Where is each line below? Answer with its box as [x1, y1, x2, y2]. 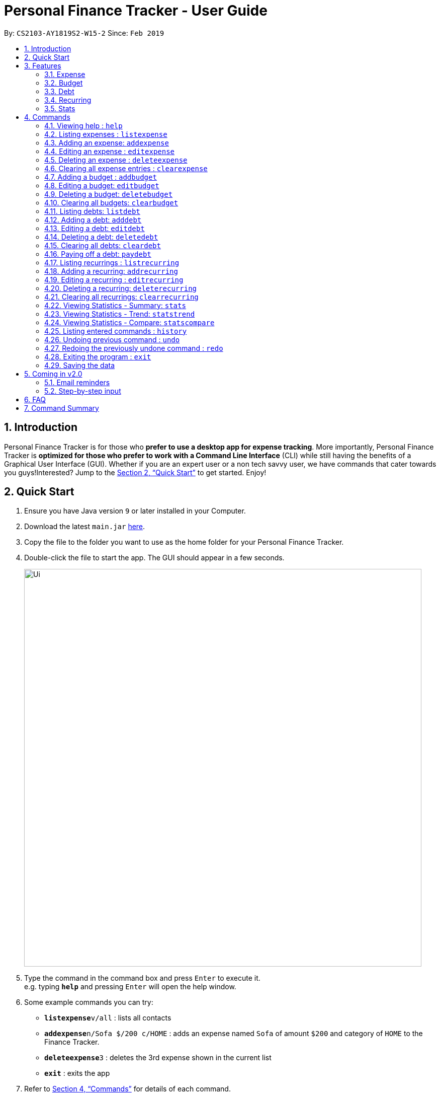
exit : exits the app [44, 1069, 110, 1078]
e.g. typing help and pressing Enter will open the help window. [24, 982, 236, 991]
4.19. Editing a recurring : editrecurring [44, 275, 184, 284]
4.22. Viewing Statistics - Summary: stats [44, 301, 186, 310]
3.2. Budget [44, 78, 83, 87]
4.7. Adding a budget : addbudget [44, 172, 157, 181]
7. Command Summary [24, 403, 99, 412]
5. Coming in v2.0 [24, 369, 82, 378]
